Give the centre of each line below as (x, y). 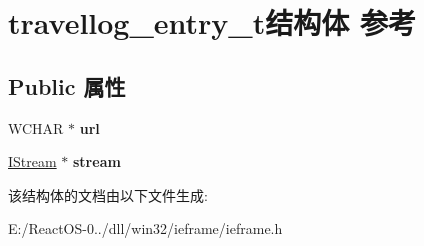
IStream (32, 161)
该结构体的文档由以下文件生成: (108, 194)
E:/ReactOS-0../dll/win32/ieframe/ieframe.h (145, 228)
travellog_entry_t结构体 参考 (212, 22)
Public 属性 (67, 85)
